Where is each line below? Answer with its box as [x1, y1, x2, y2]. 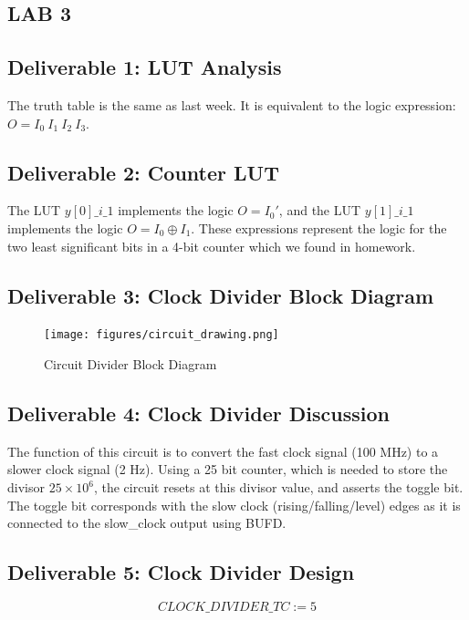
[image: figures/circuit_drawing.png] [44, 328, 279, 342]
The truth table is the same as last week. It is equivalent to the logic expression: [7, 95, 456, 114]
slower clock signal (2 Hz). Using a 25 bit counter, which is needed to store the [7, 460, 448, 479]
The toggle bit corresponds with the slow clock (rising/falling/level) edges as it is [7, 495, 461, 514]
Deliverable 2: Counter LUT [7, 158, 279, 186]
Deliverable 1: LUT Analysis [7, 53, 282, 81]
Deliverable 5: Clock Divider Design [7, 558, 355, 586]
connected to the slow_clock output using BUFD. [7, 513, 287, 532]
